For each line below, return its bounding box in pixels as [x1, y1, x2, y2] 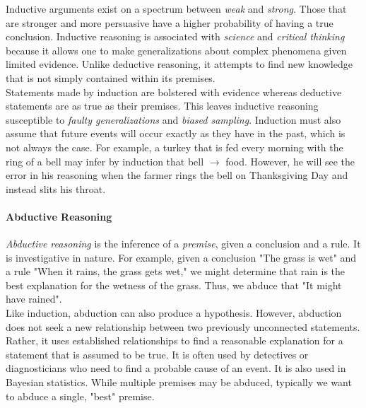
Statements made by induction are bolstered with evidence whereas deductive [6, 84, 342, 99]
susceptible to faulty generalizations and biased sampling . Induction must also [6, 112, 341, 127]
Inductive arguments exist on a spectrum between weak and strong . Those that [6, 1, 347, 16]
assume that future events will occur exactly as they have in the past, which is [6, 126, 346, 141]
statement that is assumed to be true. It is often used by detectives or [6, 346, 309, 361]
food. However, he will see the [225, 153, 355, 168]
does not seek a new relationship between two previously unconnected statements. [6, 319, 360, 334]
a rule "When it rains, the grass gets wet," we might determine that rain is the [6, 264, 346, 279]
